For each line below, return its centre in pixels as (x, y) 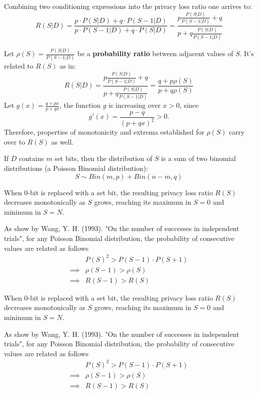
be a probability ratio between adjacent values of (155, 53)
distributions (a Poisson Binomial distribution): (76, 168)
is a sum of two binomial (198, 158)
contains (32, 158)
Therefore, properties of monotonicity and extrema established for (104, 132)
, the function (80, 105)
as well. (63, 141)
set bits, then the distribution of (103, 158)
